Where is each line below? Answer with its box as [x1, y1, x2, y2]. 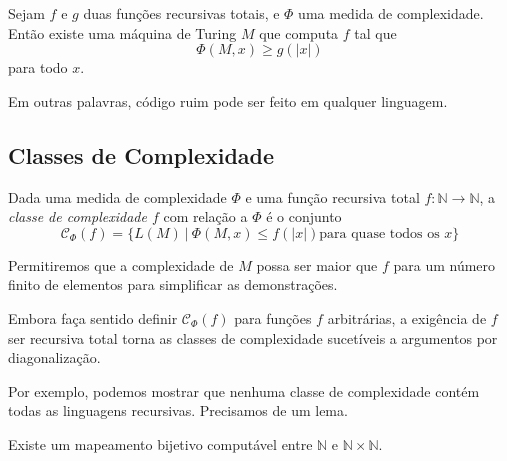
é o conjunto [266, 206, 342, 227]
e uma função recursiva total [245, 186, 420, 207]
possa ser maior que [256, 254, 378, 275]
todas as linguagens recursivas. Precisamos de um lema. [8, 400, 348, 421]
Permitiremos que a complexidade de [8, 254, 234, 275]
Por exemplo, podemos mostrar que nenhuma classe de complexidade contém [8, 380, 480, 401]
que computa [259, 22, 339, 43]
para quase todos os [319, 226, 440, 241]
